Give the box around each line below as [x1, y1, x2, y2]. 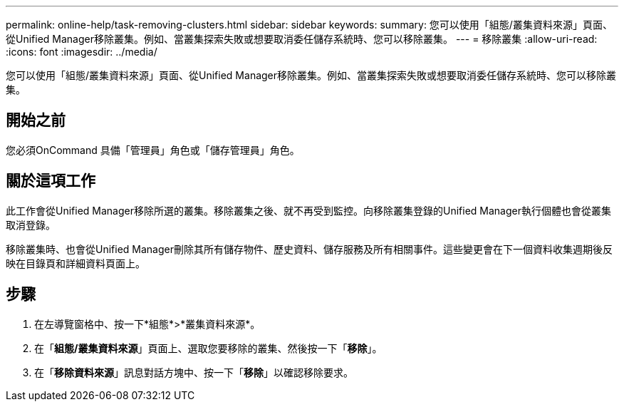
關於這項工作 [6, 172, 95, 190]
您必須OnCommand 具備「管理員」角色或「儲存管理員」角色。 [6, 143, 300, 156]
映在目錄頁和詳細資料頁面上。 [6, 257, 145, 269]
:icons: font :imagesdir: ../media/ [6, 46, 157, 58]
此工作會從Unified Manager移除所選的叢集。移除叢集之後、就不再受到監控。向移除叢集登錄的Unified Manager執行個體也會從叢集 [6, 204, 611, 217]
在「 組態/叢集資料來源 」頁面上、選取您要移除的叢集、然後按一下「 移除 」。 [34, 341, 383, 354]
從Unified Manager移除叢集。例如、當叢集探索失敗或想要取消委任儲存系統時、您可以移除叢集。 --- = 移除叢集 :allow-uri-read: [6, 33, 598, 45]
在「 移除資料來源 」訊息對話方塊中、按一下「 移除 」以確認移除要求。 [34, 366, 353, 378]
